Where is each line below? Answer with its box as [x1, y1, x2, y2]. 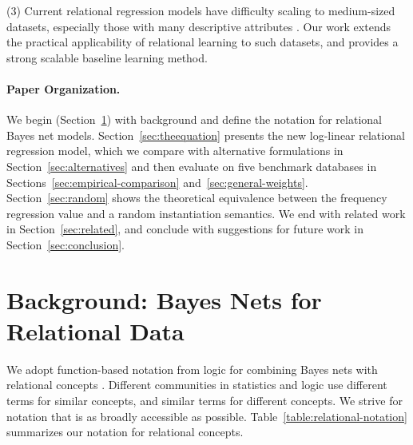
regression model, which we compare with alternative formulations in [6, 142, 344, 159]
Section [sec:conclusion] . [6, 236, 125, 252]
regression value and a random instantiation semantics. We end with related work [6, 205, 406, 221]
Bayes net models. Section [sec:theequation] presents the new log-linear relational [6, 126, 405, 143]
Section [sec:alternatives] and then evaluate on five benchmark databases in [6, 157, 377, 174]
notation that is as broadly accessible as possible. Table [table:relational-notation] [6, 407, 407, 424]
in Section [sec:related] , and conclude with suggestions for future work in [6, 221, 363, 237]
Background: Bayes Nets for [6, 283, 322, 316]
